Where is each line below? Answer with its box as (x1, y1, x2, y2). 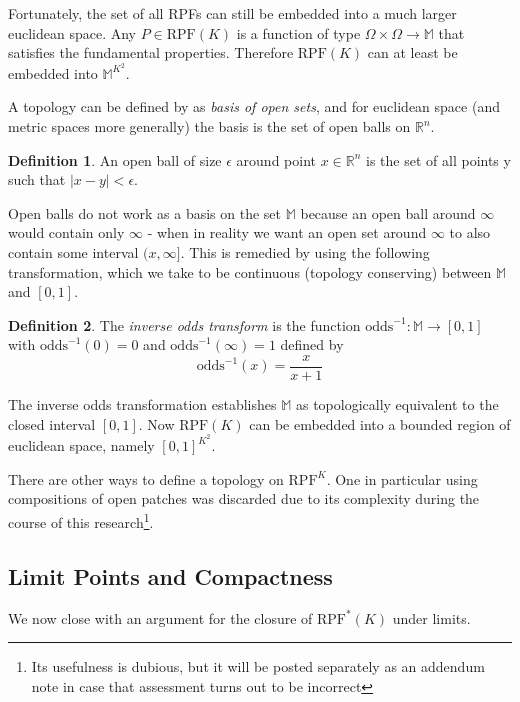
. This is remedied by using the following (180, 242, 430, 262)
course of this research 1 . (8, 509, 154, 532)
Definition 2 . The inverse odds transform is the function (8, 314, 361, 335)
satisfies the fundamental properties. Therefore (8, 42, 294, 63)
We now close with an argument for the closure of (8, 607, 313, 628)
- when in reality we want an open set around (147, 222, 427, 243)
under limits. (392, 607, 471, 628)
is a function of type (236, 22, 361, 43)
